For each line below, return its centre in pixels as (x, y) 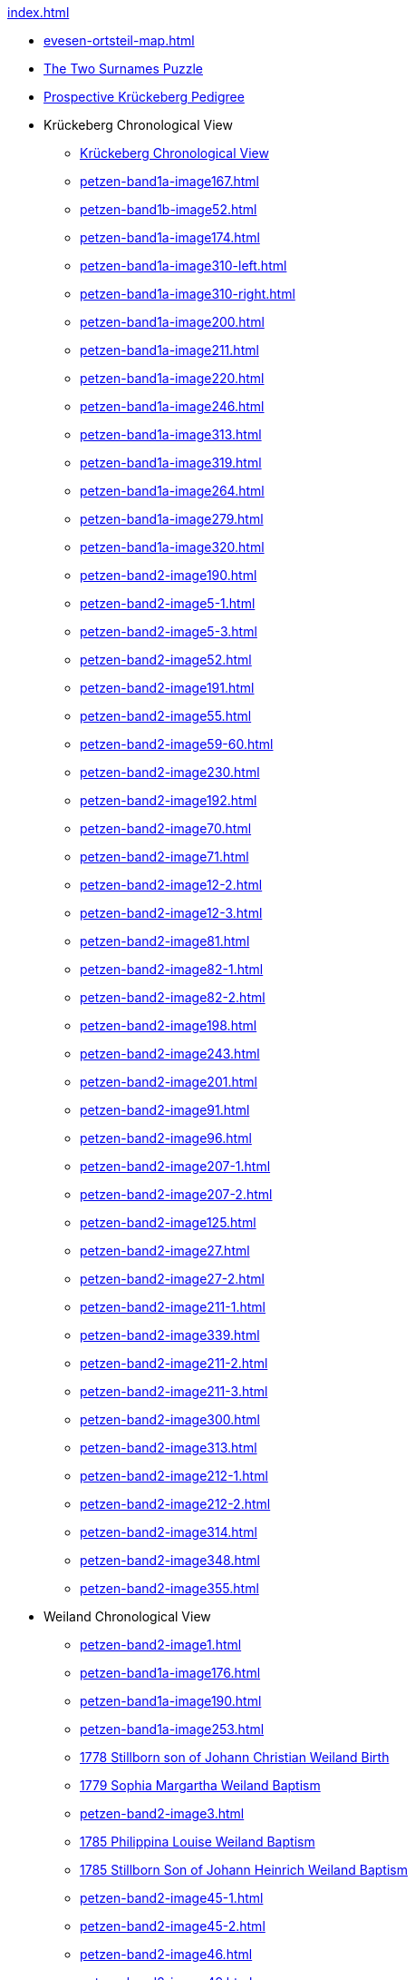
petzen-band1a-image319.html (171, 463)
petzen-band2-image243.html (170, 1054)
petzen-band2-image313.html (169, 1448)
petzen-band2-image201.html (169, 1082)
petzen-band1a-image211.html (169, 350)
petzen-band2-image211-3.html (174, 1391)
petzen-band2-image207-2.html (176, 1194)
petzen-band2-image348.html (170, 1560)
